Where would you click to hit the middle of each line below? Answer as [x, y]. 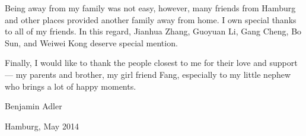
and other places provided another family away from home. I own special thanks [151, 19]
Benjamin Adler [34, 106]
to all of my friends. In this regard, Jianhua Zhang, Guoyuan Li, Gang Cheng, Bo [153, 31]
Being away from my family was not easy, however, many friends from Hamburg [150, 8]
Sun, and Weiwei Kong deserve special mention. [91, 42]
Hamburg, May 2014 [42, 126]
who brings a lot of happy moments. [71, 86]
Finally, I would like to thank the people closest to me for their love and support [151, 63]
